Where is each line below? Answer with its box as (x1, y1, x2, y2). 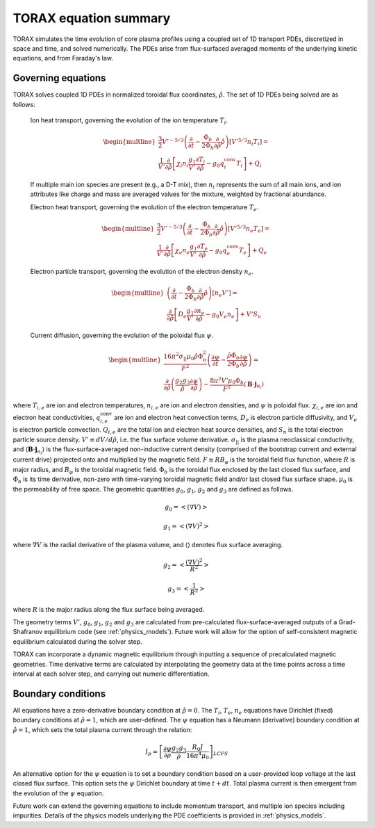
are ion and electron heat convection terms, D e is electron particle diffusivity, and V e (113, 413, 358, 423)
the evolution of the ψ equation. (12, 789, 104, 797)
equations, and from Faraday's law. (12, 54, 114, 63)
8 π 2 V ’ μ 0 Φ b (209, 375, 244, 386)
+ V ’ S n (240, 310, 262, 320)
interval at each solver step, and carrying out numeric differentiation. (12, 669, 210, 678)
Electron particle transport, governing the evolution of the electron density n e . (30, 267, 253, 277)
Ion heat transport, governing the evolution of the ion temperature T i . (30, 116, 228, 126)
